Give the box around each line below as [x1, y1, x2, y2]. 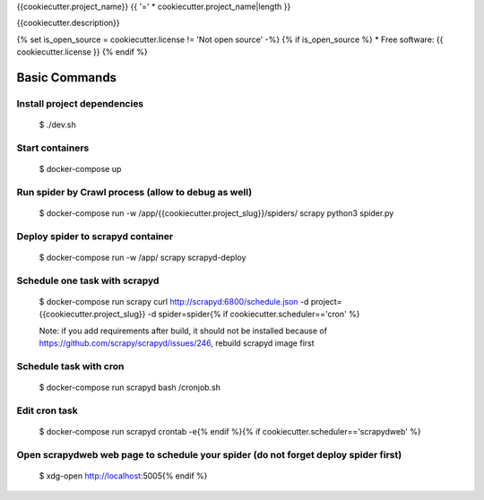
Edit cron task [16, 404, 78, 417]
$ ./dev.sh [39, 119, 76, 130]
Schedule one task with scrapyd [16, 274, 160, 287]
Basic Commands [16, 70, 117, 85]
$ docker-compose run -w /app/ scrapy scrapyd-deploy [39, 252, 246, 263]
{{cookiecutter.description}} [16, 18, 120, 29]
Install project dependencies [16, 97, 144, 109]
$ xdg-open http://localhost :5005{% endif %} [39, 470, 208, 481]
